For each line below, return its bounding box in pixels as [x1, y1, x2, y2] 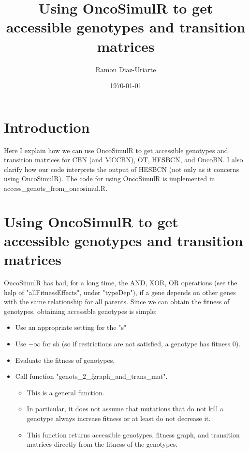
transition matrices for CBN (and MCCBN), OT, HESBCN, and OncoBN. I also [4, 155, 243, 165]
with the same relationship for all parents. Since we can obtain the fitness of [4, 296, 230, 307]
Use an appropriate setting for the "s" [15, 322, 127, 332]
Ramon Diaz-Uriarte [95, 64, 156, 74]
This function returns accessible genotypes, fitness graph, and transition [27, 429, 240, 439]
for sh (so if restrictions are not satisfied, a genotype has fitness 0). [43, 339, 241, 349]
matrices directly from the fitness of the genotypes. [27, 439, 178, 449]
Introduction [4, 117, 90, 137]
